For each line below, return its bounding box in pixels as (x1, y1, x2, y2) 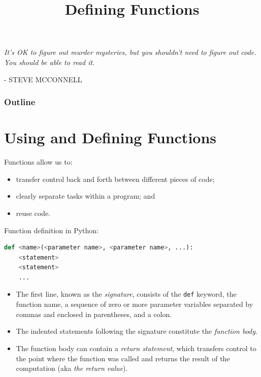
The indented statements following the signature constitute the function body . (16, 326, 257, 336)
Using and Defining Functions (4, 127, 217, 148)
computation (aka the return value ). (16, 363, 128, 373)
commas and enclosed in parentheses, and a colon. (16, 308, 172, 319)
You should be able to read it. (4, 56, 95, 67)
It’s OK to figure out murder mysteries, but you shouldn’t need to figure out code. (4, 47, 256, 57)
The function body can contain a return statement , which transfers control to (16, 342, 256, 353)
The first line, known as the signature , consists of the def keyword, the (16, 289, 237, 299)
